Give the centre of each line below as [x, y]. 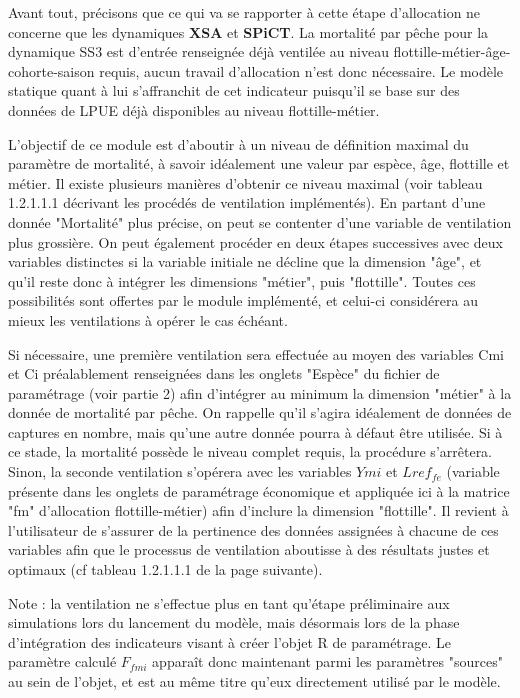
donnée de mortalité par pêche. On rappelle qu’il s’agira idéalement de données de [260, 412]
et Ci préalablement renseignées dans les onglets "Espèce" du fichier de [224, 373]
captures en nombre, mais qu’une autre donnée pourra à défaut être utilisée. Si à [255, 431]
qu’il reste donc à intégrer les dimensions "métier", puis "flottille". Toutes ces [242, 280]
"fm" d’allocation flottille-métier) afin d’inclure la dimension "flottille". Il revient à [258, 510]
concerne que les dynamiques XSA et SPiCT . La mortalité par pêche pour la [248, 31]
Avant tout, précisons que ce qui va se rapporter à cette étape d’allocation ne [244, 12]
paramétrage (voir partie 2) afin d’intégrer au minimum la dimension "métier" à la [260, 392]
